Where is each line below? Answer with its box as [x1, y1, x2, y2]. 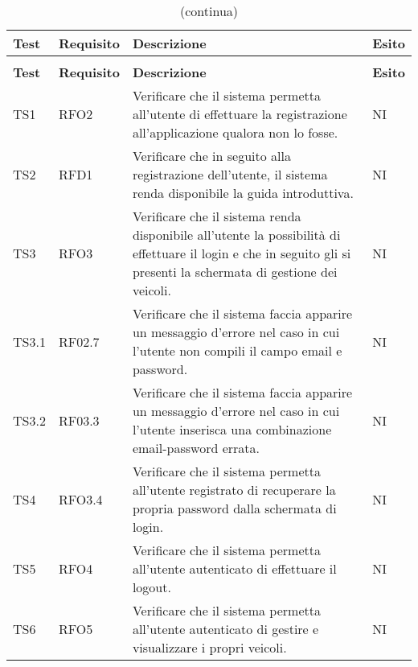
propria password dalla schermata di [132, 499, 337, 517]
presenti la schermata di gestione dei [132, 262, 338, 281]
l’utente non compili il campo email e [132, 341, 342, 360]
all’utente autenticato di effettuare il [132, 559, 337, 578]
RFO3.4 [58, 489, 103, 508]
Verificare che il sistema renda [132, 207, 301, 225]
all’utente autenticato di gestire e [132, 620, 319, 638]
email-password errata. [132, 438, 260, 457]
